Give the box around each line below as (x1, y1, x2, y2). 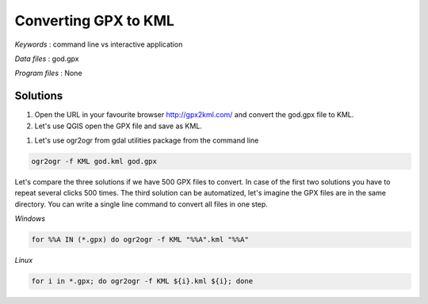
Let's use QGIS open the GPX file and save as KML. (34, 121, 202, 131)
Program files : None (14, 68, 82, 78)
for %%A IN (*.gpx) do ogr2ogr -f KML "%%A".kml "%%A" (31, 235, 249, 245)
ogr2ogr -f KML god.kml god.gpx (31, 157, 158, 165)
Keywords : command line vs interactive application (14, 40, 183, 49)
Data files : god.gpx (14, 54, 79, 63)
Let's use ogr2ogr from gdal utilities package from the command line (34, 135, 259, 146)
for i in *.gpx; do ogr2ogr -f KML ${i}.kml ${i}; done (31, 277, 254, 286)
